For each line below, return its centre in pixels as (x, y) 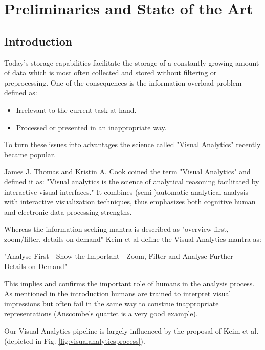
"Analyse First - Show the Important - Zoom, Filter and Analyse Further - (121, 256)
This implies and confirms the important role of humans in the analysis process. (129, 283)
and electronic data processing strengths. (68, 211)
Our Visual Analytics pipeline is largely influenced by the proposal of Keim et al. (131, 331)
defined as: (21, 92)
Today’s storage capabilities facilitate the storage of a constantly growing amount (132, 62)
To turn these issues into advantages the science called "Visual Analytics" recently (132, 144)
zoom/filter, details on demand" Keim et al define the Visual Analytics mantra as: (133, 239)
